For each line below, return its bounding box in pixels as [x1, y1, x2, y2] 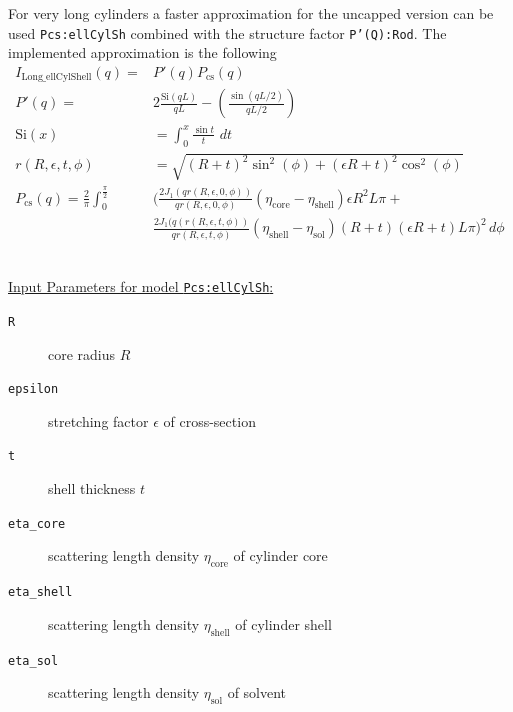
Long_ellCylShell [21, 72, 92, 83]
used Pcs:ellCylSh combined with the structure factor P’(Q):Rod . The [8, 22, 447, 43]
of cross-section [163, 410, 256, 431]
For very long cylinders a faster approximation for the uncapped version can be [8, 3, 494, 23]
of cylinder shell [235, 613, 332, 634]
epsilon [8, 382, 59, 397]
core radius [48, 343, 116, 364]
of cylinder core [233, 545, 328, 566]
